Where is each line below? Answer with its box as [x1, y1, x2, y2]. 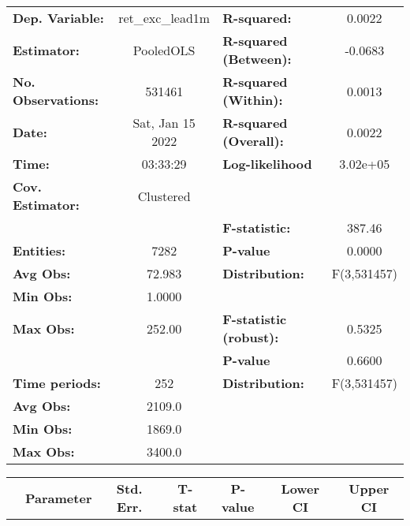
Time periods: [13, 374, 101, 392]
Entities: [13, 241, 66, 259]
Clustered [137, 186, 191, 205]
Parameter [25, 488, 92, 507]
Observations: [13, 91, 99, 109]
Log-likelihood [222, 155, 312, 173]
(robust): [222, 328, 279, 346]
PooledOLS [132, 40, 196, 59]
